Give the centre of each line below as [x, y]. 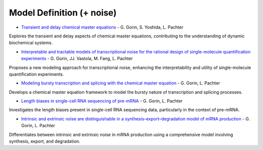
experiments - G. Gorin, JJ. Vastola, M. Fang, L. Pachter [77, 59]
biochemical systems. [31, 43]
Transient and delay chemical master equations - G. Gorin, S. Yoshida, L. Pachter [102, 27]
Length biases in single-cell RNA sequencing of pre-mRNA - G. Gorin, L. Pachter [102, 101]
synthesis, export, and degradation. [45, 141]
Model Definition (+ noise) [63, 13]
